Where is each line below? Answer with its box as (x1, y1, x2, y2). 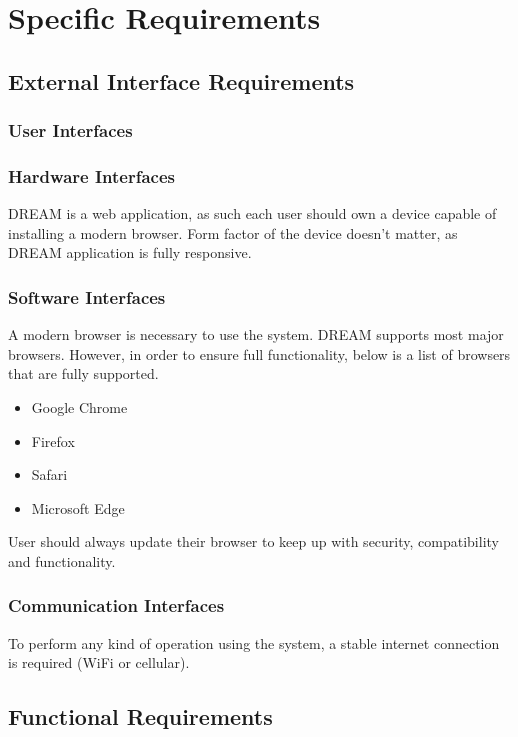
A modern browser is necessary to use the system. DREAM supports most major (8, 324, 504, 345)
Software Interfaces (8, 284, 166, 309)
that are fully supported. (8, 363, 159, 384)
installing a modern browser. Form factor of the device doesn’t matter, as (8, 222, 458, 243)
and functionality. (8, 550, 116, 571)
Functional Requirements (8, 701, 273, 732)
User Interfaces (8, 118, 133, 143)
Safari (31, 464, 68, 485)
